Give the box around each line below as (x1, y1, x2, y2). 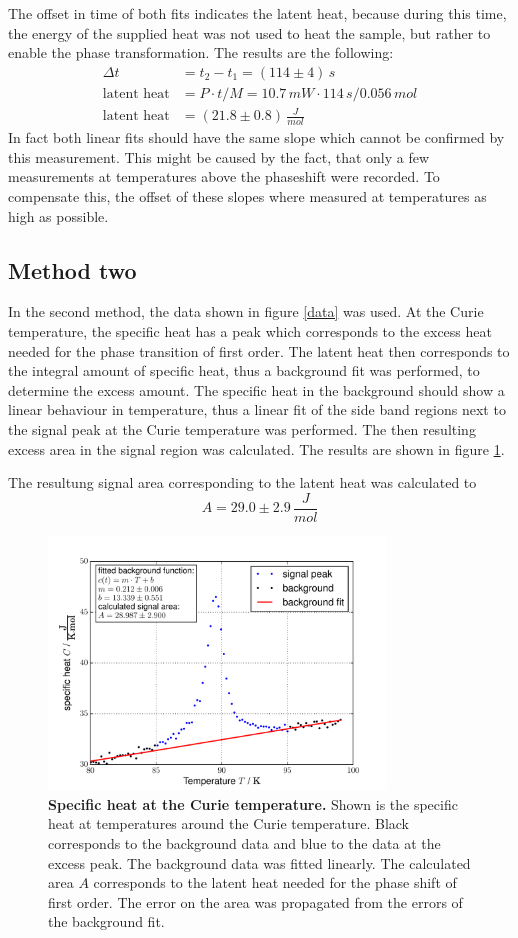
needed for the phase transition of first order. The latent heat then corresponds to (8, 340, 510, 361)
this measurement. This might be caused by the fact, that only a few (8, 146, 430, 167)
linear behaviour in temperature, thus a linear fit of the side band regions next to (8, 399, 506, 420)
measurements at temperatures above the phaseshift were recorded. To (8, 166, 440, 187)
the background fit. (48, 911, 165, 932)
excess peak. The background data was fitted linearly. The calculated (48, 852, 471, 873)
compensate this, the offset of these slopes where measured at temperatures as (8, 186, 487, 206)
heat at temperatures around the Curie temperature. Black (48, 813, 410, 834)
